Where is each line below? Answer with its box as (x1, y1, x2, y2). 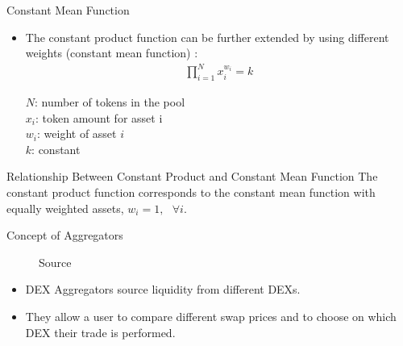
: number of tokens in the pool (35, 94, 185, 110)
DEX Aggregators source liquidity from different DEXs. (25, 281, 301, 298)
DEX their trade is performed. (25, 323, 176, 340)
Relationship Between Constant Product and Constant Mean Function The (6, 168, 378, 185)
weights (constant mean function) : (25, 44, 198, 61)
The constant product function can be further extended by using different (25, 28, 389, 45)
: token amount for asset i (35, 109, 163, 126)
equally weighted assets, (6, 199, 124, 216)
